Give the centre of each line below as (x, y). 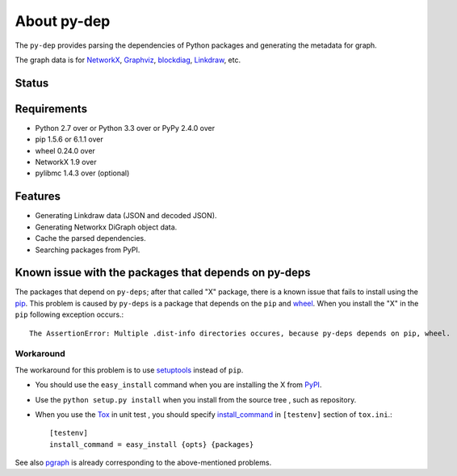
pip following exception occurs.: (69, 314)
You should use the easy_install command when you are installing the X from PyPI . (178, 385)
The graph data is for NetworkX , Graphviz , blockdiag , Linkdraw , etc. (128, 60)
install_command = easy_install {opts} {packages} (152, 444)
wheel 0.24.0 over (65, 150)
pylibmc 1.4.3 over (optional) (82, 173)
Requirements (51, 109)
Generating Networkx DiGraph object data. (106, 227)
